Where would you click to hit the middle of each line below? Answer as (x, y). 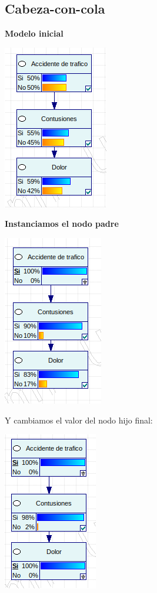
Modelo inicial (34, 33)
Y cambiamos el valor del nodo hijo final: (79, 420)
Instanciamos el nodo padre (62, 224)
